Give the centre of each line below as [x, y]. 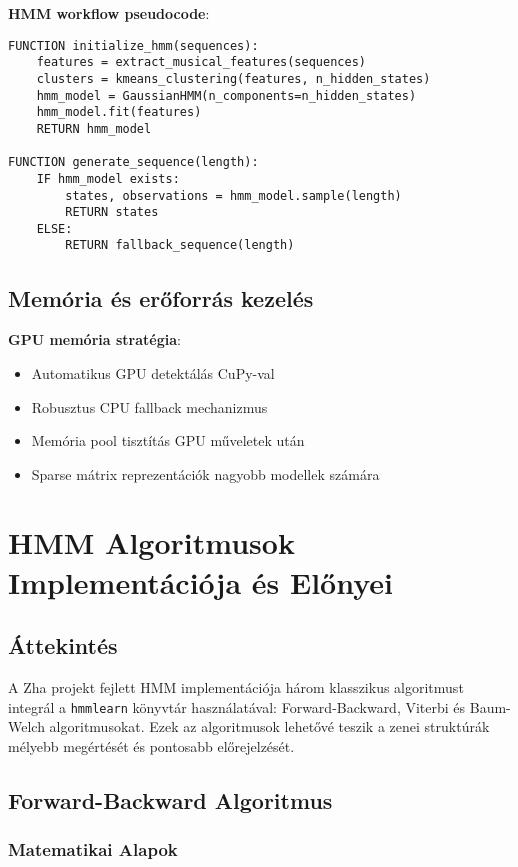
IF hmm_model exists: [108, 178]
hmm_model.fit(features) [119, 112]
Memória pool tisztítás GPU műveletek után [168, 440]
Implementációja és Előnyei [200, 581]
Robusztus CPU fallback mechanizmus [149, 406]
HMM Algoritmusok [151, 542]
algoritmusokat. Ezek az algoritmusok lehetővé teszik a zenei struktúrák [269, 726]
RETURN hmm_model [94, 128]
